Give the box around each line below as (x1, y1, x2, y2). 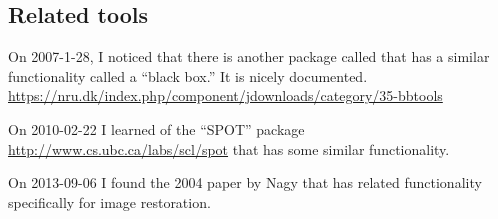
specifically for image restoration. (8, 191, 211, 212)
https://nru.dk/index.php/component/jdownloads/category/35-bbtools (8, 85, 443, 106)
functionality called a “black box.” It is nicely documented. (8, 65, 368, 86)
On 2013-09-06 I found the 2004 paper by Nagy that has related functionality (8, 172, 482, 193)
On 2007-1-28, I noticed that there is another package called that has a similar (8, 46, 490, 67)
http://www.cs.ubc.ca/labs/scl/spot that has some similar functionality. (8, 138, 450, 159)
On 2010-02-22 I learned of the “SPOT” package (8, 118, 305, 139)
